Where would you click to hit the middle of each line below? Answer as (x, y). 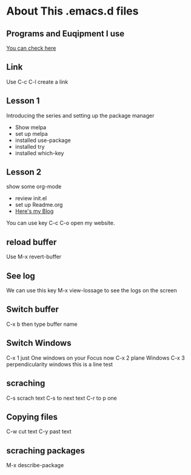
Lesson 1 (23, 101)
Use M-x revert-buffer (34, 257)
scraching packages (45, 450)
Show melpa (31, 127)
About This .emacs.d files (72, 11)
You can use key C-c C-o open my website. (61, 223)
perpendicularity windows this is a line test (60, 364)
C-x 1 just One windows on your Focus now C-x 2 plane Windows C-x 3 (95, 358)
